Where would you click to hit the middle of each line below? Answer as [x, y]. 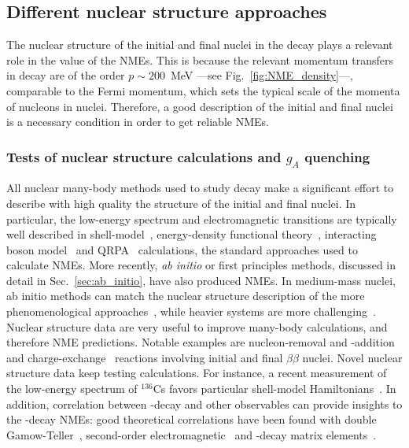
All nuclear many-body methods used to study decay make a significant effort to [200, 188]
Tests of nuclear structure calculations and [144, 156]
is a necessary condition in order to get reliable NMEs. [138, 122]
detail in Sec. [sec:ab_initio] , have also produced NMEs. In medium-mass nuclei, [201, 280]
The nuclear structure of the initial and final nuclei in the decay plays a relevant [200, 44]
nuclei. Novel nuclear [352, 357]
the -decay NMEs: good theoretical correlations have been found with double [192, 419]
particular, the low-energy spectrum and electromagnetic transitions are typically [202, 218]
